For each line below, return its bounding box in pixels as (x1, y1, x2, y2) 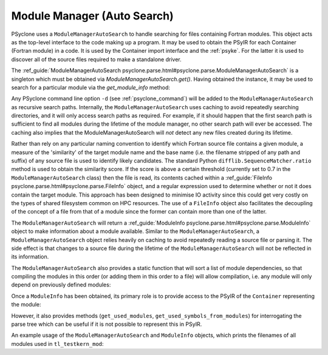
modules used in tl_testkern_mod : (11, 340, 104, 347)
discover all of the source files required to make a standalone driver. (11, 55, 182, 63)
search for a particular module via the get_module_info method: (11, 84, 170, 91)
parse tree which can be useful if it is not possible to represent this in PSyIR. (11, 320, 202, 328)
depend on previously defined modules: (11, 281, 111, 288)
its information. (11, 253, 49, 260)
